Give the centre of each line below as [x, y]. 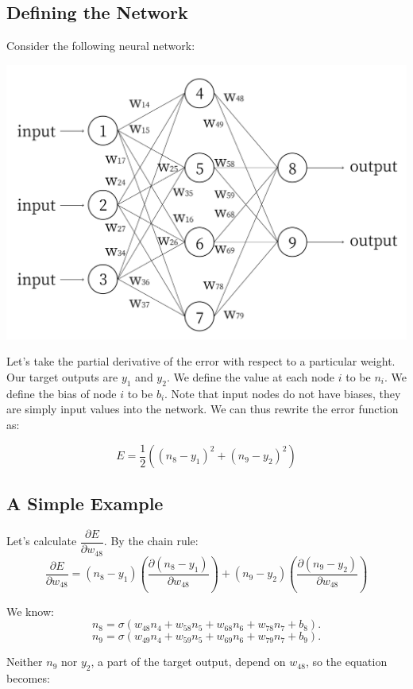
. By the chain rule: [151, 541]
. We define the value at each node [251, 377]
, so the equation [346, 662]
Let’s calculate [42, 541]
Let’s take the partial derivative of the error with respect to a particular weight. [201, 361]
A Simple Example [85, 503]
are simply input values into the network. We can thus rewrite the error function [203, 409]
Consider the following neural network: [101, 46]
